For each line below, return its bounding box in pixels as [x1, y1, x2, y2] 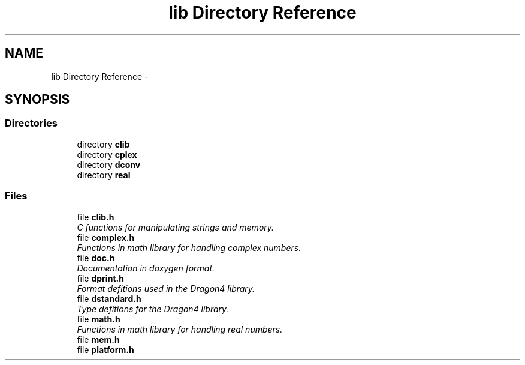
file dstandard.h [77, 293, 141, 304]
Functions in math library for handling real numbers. [77, 324, 283, 334]
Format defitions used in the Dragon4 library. [77, 283, 255, 294]
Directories [5, 117, 58, 130]
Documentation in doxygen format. [77, 262, 215, 273]
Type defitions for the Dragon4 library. [77, 303, 229, 314]
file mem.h [77, 334, 120, 345]
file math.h [77, 313, 120, 324]
